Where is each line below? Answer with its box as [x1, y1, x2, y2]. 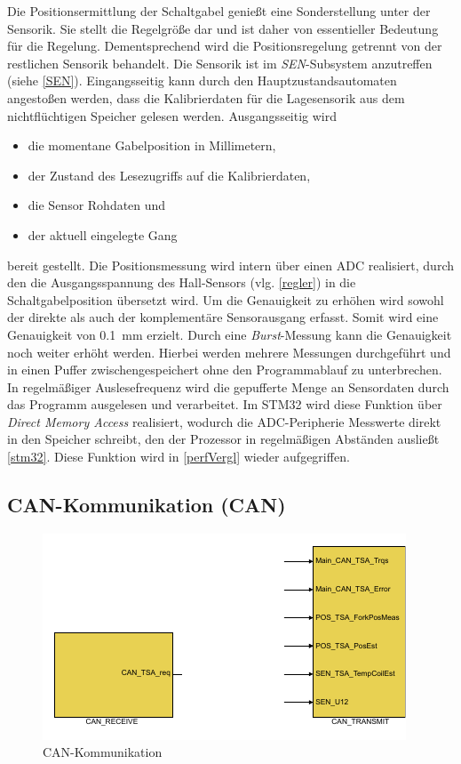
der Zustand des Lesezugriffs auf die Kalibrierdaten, [28, 165, 311, 184]
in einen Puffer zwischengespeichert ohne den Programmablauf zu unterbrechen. [7, 360, 442, 379]
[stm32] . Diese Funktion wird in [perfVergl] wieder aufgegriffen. [7, 447, 350, 466]
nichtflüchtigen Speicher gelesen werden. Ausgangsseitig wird [7, 106, 338, 125]
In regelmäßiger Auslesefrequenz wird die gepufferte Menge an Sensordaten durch [7, 377, 449, 396]
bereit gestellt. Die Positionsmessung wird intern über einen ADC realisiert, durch [7, 255, 454, 274]
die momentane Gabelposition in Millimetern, [28, 136, 276, 155]
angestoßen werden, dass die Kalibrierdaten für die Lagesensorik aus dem [7, 88, 405, 107]
